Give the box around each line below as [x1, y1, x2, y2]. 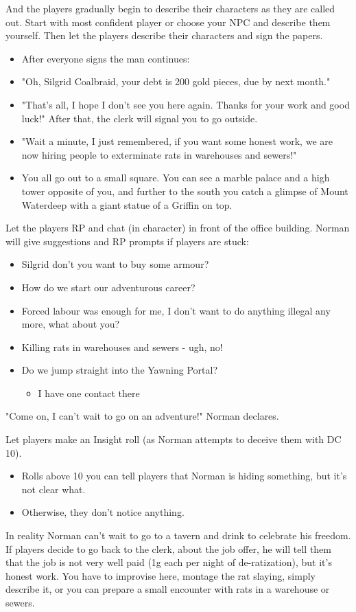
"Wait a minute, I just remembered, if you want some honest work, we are [21, 134, 333, 148]
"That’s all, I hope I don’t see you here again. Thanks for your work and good [21, 97, 350, 111]
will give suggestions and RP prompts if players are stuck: [5, 234, 249, 248]
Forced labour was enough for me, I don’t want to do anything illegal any [21, 303, 331, 317]
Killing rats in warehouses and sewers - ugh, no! [21, 339, 223, 354]
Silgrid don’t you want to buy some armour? [21, 257, 209, 271]
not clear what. [21, 481, 86, 496]
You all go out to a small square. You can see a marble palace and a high [21, 170, 330, 185]
